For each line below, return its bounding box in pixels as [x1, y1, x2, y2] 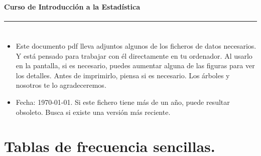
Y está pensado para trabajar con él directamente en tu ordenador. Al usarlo [16, 50, 252, 61]
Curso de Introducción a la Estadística [4, 1, 141, 12]
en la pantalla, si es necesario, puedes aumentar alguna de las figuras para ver [16, 60, 255, 71]
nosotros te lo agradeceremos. [16, 80, 106, 90]
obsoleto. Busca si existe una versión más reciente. [16, 106, 171, 117]
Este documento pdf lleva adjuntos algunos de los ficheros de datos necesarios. [16, 40, 256, 51]
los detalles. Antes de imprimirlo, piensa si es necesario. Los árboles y [16, 70, 230, 80]
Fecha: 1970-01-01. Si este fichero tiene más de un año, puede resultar [16, 96, 230, 107]
